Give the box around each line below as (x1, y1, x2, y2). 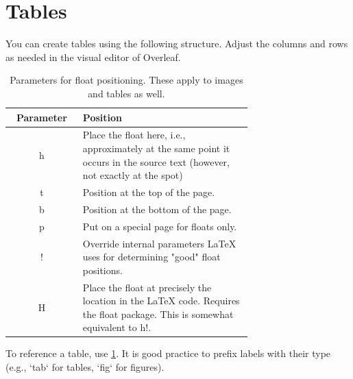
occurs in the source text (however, (82, 154, 230, 169)
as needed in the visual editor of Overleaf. (5, 49, 181, 64)
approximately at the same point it (82, 140, 230, 155)
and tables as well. (88, 86, 165, 100)
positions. (82, 262, 123, 277)
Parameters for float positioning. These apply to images (10, 73, 243, 87)
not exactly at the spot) (82, 168, 183, 182)
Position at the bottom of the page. (82, 201, 232, 216)
